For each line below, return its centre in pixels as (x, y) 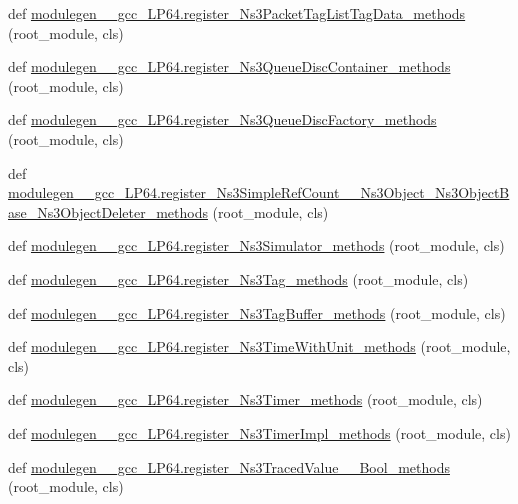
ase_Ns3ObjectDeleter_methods (108, 211)
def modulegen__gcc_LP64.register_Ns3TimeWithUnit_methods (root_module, (259, 346)
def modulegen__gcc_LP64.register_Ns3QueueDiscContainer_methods (229, 66)
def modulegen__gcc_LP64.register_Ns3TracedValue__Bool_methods (229, 466)
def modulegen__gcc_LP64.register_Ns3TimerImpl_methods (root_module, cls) (259, 432)
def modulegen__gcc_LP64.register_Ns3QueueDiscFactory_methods (222, 119)
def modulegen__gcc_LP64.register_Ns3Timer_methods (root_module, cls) (245, 399)
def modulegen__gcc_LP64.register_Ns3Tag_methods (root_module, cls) (238, 278)
